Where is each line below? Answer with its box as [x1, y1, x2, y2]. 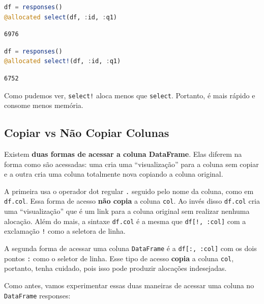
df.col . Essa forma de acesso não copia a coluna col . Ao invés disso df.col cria [4, 196, 260, 206]
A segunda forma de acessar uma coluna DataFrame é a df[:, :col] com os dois [4, 243, 257, 254]
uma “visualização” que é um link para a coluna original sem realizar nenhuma [4, 206, 250, 216]
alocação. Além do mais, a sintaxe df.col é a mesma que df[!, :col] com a [4, 215, 246, 226]
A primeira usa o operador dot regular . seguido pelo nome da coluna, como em [4, 185, 254, 196]
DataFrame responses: [4, 290, 71, 300]
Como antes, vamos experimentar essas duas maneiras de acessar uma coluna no [4, 280, 254, 290]
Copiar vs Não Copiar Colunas [4, 125, 169, 141]
